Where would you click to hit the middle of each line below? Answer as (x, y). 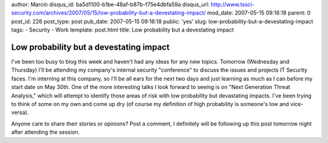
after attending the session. (46, 132)
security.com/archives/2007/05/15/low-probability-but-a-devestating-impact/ (108, 13)
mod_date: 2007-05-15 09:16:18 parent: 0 (259, 13)
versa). (20, 113)
